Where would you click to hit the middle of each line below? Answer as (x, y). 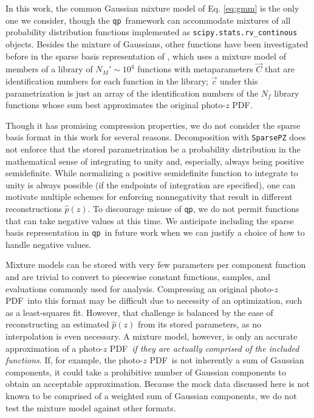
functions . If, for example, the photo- (74, 360)
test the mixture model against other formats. (91, 407)
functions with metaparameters (195, 69)
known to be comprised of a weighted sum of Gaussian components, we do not (151, 395)
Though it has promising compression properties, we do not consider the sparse (153, 125)
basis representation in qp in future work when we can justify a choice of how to (155, 232)
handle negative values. (49, 244)
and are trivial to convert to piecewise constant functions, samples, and (138, 276)
